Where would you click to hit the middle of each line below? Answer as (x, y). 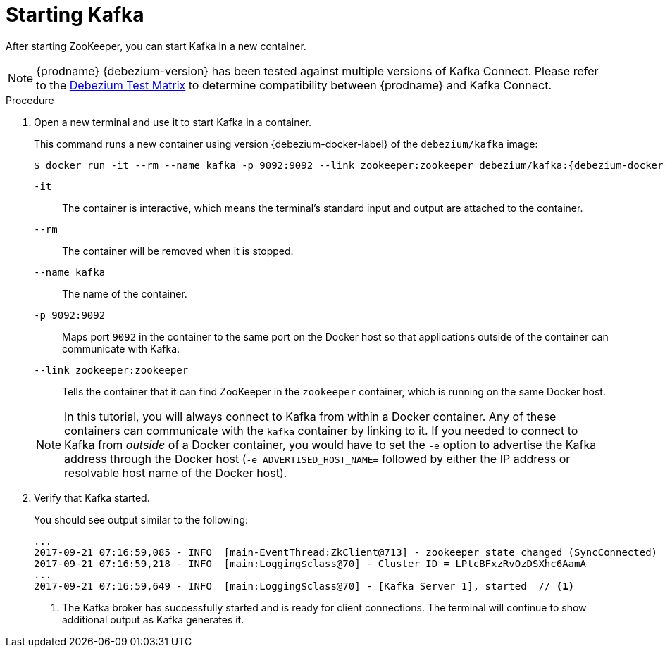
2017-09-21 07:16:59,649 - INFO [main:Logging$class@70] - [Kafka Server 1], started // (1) (304, 586)
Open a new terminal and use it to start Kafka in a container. (173, 122)
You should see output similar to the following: (141, 519)
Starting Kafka (75, 15)
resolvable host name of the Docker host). (176, 473)
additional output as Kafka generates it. (153, 619)
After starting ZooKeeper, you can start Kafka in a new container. (156, 46)
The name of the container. (125, 293)
